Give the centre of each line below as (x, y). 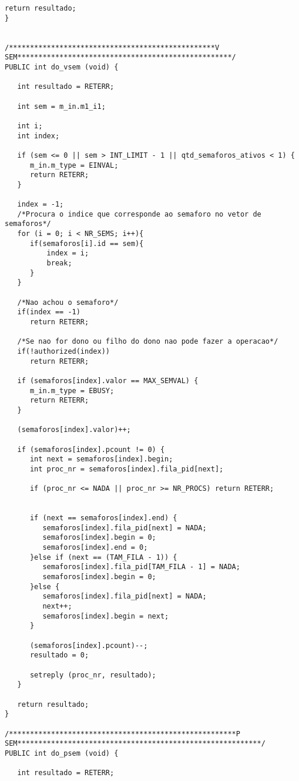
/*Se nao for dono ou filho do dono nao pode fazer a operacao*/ (148, 342)
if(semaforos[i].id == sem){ (87, 243)
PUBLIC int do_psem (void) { (62, 753)
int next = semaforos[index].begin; (101, 459)
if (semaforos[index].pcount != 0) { (91, 449)
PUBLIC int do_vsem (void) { (62, 67)
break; (59, 263)
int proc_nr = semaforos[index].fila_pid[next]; (127, 469)
